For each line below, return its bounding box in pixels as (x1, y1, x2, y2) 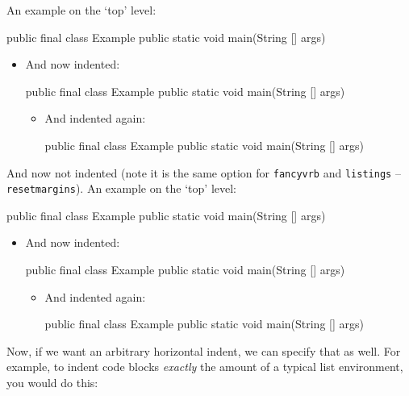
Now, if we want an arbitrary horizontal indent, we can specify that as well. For (6, 342, 401, 359)
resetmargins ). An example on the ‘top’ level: (6, 180, 237, 197)
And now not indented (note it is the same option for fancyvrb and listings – (6, 164, 401, 181)
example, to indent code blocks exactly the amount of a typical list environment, (6, 358, 403, 375)
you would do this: (6, 374, 98, 391)
